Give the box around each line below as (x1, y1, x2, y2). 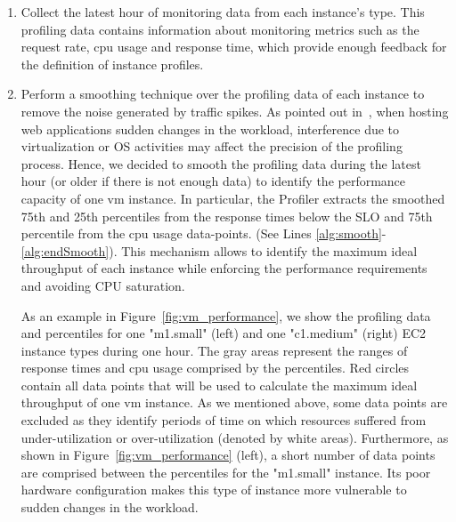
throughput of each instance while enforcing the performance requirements (20, 259, 427, 277)
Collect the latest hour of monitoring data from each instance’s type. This (20, 3, 425, 20)
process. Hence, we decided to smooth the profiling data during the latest (20, 154, 421, 173)
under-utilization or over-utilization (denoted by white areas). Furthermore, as (20, 428, 449, 446)
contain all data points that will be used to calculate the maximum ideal (20, 375, 418, 394)
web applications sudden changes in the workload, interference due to (20, 119, 400, 138)
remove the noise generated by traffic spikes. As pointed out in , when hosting (20, 101, 449, 120)
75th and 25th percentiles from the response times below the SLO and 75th (20, 206, 433, 225)
